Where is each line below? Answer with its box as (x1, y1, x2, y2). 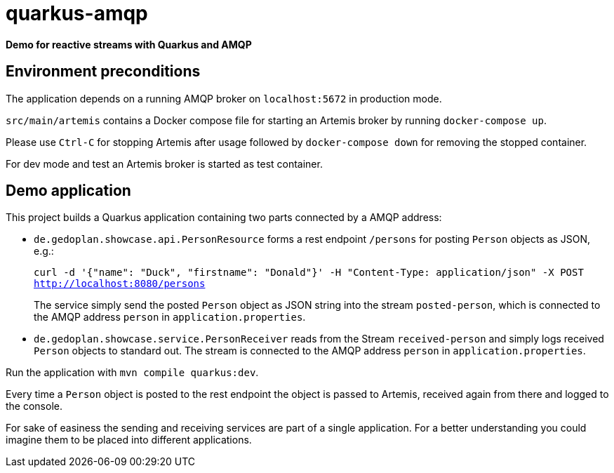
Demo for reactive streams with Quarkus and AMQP (6, 38, 252, 51)
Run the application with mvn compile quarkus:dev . (6, 366, 259, 379)
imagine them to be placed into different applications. (6, 434, 252, 446)
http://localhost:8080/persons (34, 278, 206, 290)
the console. (6, 400, 62, 413)
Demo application (6, 182, 131, 200)
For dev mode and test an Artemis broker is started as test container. (6, 157, 323, 170)
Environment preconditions (6, 62, 201, 81)
